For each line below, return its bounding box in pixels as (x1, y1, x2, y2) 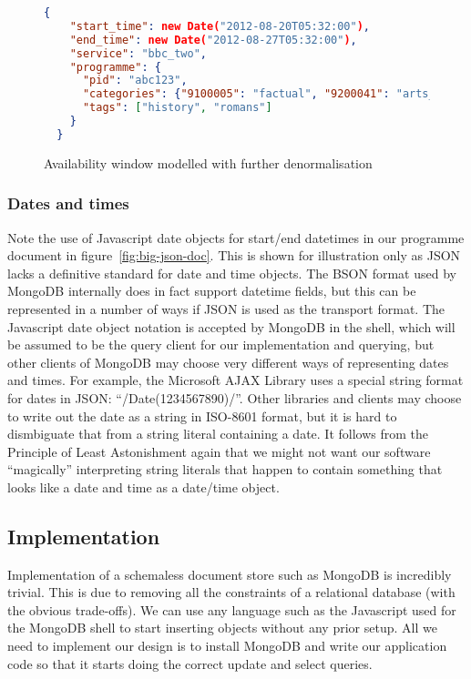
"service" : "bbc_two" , (69, 46, 208, 60)
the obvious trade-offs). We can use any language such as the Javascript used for (7, 600, 456, 619)
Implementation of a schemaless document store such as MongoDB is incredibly (7, 564, 452, 583)
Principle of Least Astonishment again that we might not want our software (7, 441, 431, 461)
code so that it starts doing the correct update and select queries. (7, 654, 373, 673)
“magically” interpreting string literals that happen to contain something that (7, 460, 443, 479)
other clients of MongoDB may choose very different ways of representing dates (7, 352, 449, 371)
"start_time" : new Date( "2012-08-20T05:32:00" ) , (69, 19, 371, 33)
